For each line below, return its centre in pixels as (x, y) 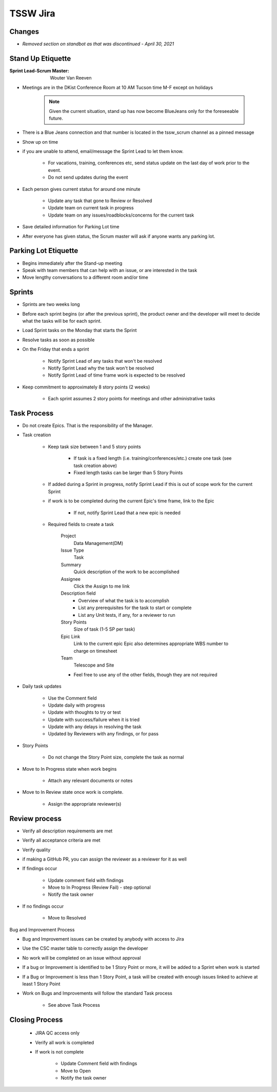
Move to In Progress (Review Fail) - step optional (99, 887)
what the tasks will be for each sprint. (62, 321)
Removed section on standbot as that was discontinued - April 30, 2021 (98, 44)
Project (68, 536)
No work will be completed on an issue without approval (82, 958)
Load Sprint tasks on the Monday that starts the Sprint (80, 330)
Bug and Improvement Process (42, 929)
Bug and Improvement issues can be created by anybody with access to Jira (103, 939)
